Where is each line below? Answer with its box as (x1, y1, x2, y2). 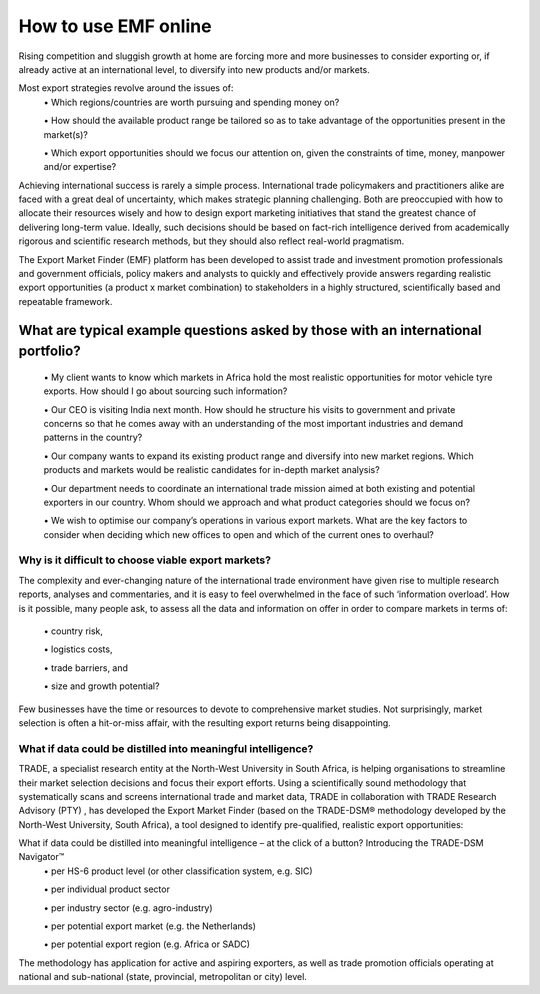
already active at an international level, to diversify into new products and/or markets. (18, 63, 370, 75)
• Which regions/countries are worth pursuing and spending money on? (43, 96, 340, 108)
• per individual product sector (43, 883, 170, 895)
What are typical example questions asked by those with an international (18, 321, 482, 339)
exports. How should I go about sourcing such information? (43, 385, 288, 397)
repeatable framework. (18, 295, 113, 307)
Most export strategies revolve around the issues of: (18, 82, 234, 94)
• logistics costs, (43, 643, 113, 655)
